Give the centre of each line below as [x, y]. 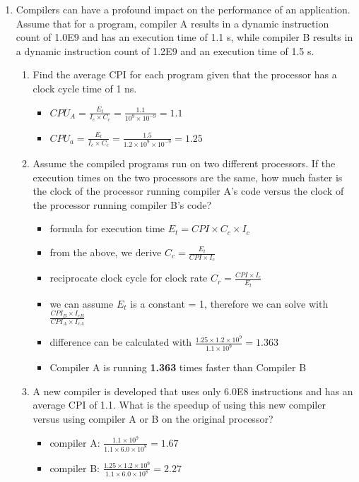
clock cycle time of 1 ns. [85, 88]
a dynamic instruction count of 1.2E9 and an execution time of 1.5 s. [165, 50]
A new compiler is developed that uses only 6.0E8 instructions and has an [193, 391]
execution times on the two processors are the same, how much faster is [188, 177]
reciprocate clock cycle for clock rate [129, 278]
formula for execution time [107, 228]
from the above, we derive [106, 252]
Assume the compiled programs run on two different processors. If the [184, 163]
